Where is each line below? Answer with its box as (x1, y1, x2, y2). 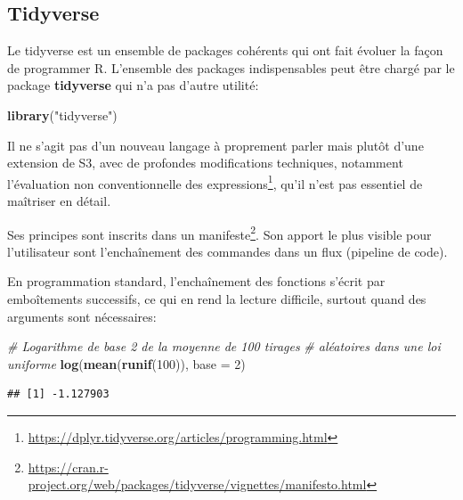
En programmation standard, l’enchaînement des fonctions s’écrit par (7, 272, 386, 291)
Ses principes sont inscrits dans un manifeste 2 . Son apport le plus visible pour (7, 222, 432, 243)
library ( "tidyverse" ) (7, 105, 118, 124)
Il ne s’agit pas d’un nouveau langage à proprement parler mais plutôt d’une (7, 135, 424, 154)
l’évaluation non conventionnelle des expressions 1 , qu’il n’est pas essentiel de (7, 171, 423, 193)
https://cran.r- (28, 457, 109, 476)
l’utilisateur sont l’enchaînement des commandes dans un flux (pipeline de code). (7, 242, 448, 260)
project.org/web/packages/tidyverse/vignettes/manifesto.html (28, 475, 367, 494)
